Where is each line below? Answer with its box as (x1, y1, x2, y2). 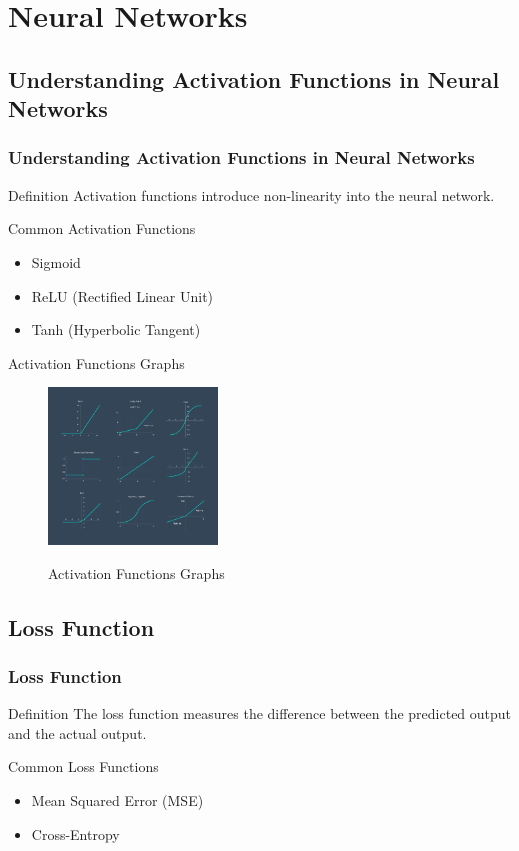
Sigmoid (31, 251, 81, 272)
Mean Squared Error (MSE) (31, 789, 204, 810)
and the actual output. (8, 722, 147, 743)
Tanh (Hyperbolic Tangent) (31, 319, 201, 340)
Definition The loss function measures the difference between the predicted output (8, 703, 512, 724)
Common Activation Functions (8, 218, 196, 239)
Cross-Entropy (31, 823, 120, 844)
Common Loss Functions (8, 756, 159, 777)
